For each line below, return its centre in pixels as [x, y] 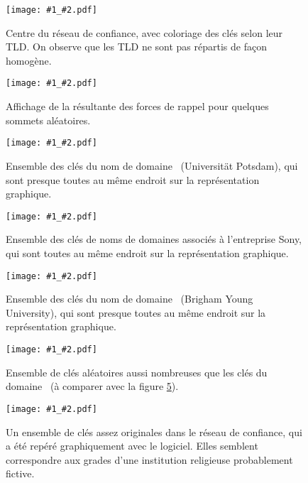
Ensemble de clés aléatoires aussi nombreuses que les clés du [137, 372]
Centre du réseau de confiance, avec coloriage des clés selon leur [144, 32]
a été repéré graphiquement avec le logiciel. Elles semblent [132, 446]
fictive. [20, 473]
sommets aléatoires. [48, 120]
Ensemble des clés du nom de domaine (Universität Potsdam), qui [152, 165]
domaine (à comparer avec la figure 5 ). [92, 386]
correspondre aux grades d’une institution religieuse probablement [149, 459]
